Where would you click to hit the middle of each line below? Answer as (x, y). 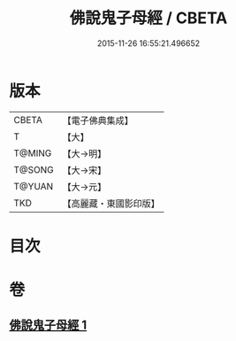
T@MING (33, 153)
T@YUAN (34, 186)
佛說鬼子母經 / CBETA (148, 18)
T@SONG (34, 169)
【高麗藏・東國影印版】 (111, 203)
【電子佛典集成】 (98, 120)
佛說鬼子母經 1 (48, 325)
